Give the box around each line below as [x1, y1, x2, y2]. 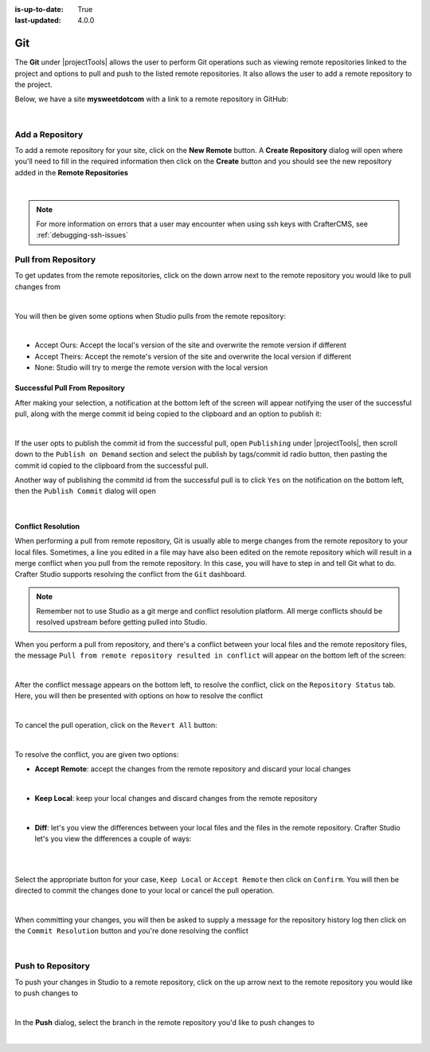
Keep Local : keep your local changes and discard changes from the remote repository [34, 794, 318, 803]
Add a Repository [14, 128, 84, 139]
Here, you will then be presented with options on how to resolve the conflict [14, 691, 264, 701]
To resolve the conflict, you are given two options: [14, 749, 179, 759]
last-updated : [14, 16, 61, 26]
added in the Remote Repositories [14, 167, 129, 177]
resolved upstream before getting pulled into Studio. [36, 618, 208, 627]
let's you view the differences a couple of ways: [34, 834, 192, 844]
